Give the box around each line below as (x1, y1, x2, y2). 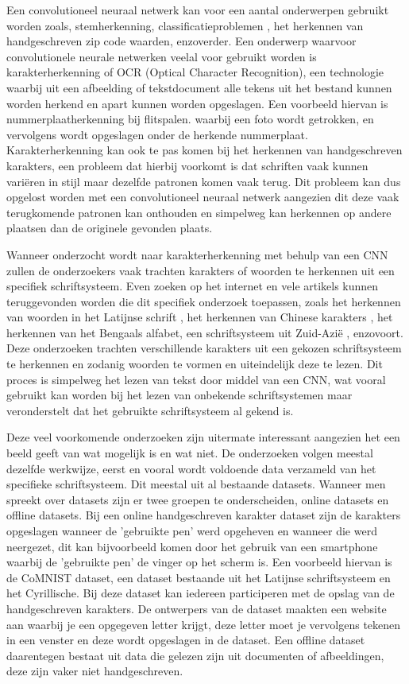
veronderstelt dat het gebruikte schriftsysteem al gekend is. (6, 402, 294, 418)
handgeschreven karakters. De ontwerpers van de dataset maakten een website (6, 600, 387, 616)
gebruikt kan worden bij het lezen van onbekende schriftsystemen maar (6, 387, 353, 403)
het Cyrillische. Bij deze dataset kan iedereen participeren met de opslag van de (6, 585, 395, 601)
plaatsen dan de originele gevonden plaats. (6, 220, 213, 236)
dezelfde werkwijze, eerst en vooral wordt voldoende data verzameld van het (6, 460, 376, 476)
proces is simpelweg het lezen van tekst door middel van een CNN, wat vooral (6, 371, 386, 387)
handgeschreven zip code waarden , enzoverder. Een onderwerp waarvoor (6, 33, 357, 49)
